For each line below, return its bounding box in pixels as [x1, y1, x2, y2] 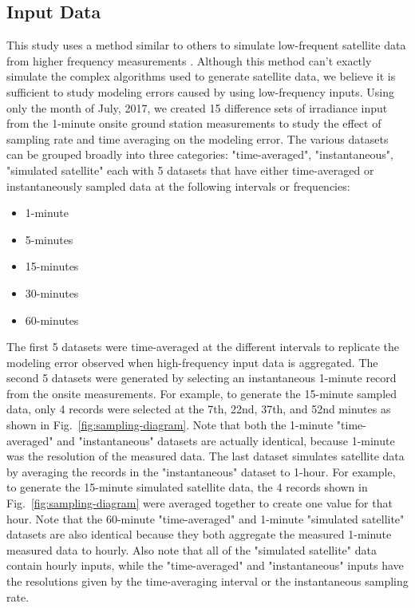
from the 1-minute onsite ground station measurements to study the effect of [6, 115, 381, 132]
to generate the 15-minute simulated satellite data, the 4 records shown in [6, 479, 368, 495]
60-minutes [25, 311, 79, 328]
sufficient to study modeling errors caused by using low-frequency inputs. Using [6, 83, 395, 100]
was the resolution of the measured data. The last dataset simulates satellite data [6, 448, 405, 464]
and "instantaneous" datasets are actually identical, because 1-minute [57, 432, 395, 448]
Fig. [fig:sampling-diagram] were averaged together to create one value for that [6, 495, 393, 511]
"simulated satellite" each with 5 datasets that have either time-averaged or [6, 161, 374, 178]
